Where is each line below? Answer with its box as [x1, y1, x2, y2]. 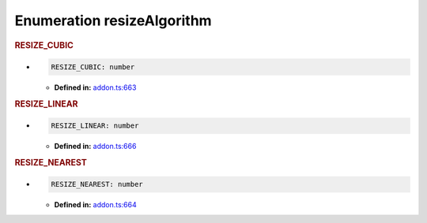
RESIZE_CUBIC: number [51, 63, 135, 72]
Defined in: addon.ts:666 [54, 142, 137, 151]
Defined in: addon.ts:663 [54, 83, 137, 92]
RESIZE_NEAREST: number [51, 180, 144, 189]
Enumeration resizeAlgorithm [14, 12, 213, 29]
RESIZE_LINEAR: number [51, 121, 139, 130]
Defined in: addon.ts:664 [54, 200, 138, 210]
